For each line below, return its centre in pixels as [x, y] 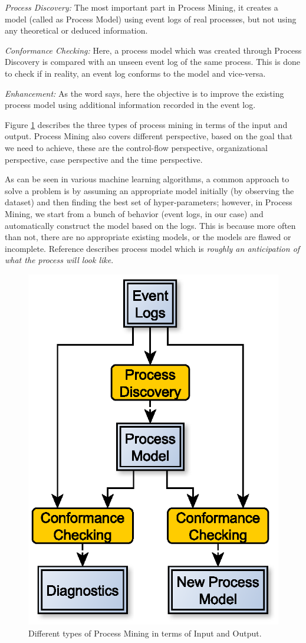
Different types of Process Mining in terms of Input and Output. [145, 633]
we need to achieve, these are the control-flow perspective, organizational [136, 147]
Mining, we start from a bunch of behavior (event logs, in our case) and [134, 213]
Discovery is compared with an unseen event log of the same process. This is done [152, 62]
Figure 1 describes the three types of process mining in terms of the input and [146, 124]
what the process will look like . [59, 260]
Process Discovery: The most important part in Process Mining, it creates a [142, 7]
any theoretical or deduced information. [76, 30]
